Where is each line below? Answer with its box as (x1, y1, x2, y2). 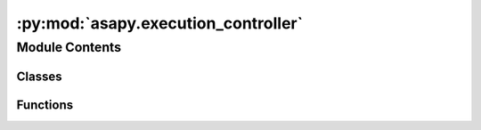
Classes (16, 69, 62, 84)
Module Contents (16, 39, 122, 55)
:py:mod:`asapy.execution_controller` (16, 13, 303, 33)
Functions (16, 97, 74, 112)
